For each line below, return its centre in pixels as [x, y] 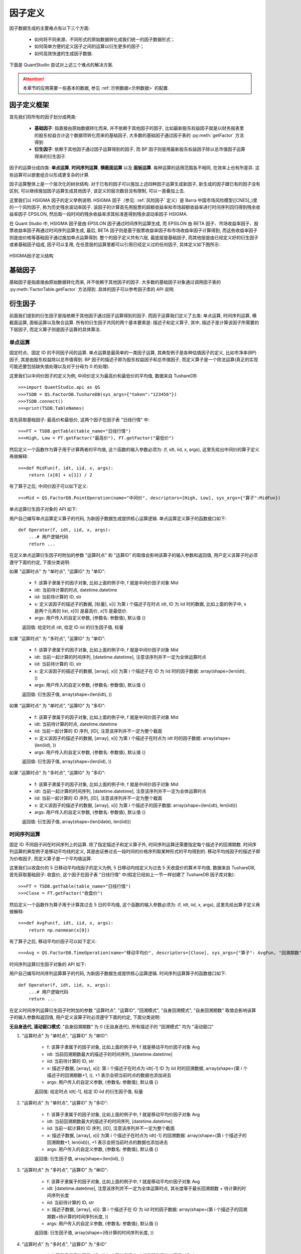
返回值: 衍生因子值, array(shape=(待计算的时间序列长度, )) [94, 1233]
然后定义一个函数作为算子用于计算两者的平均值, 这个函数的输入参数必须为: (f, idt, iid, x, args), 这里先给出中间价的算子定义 [134, 449]
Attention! [34, 79]
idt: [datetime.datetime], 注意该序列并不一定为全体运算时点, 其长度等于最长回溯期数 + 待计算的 [144, 1188]
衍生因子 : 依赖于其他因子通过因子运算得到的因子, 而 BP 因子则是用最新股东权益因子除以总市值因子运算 [140, 149]
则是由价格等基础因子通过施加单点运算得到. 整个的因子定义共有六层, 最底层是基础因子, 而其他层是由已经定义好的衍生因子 [134, 237]
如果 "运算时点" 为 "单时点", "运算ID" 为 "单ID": [57, 571]
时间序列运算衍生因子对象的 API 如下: [48, 964]
